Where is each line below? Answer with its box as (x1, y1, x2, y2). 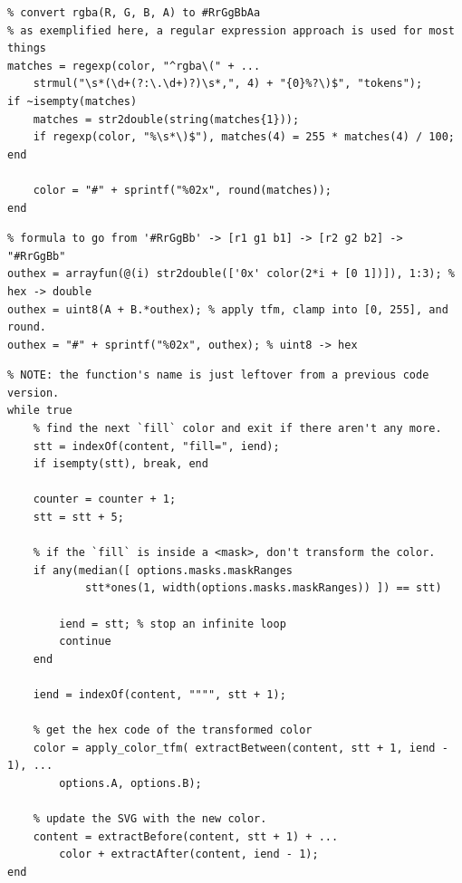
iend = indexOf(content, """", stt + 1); (33, 687, 286, 701)
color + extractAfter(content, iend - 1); (59, 848, 319, 861)
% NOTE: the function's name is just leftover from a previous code (7, 369, 429, 382)
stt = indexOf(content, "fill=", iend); (33, 439, 280, 453)
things (7, 42, 46, 55)
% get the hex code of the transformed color (33, 724, 313, 737)
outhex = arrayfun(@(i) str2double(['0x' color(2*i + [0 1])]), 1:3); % (7, 267, 455, 281)
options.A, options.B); (59, 776, 202, 790)
